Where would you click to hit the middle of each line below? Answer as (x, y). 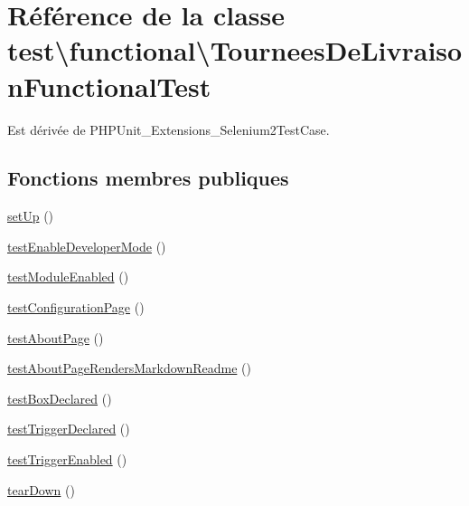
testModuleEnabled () (68, 277)
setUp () (31, 216)
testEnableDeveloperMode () (87, 246)
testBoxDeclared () (60, 398)
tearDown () (41, 489)
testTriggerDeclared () (69, 429)
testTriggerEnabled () (67, 459)
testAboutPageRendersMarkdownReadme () (129, 368)
